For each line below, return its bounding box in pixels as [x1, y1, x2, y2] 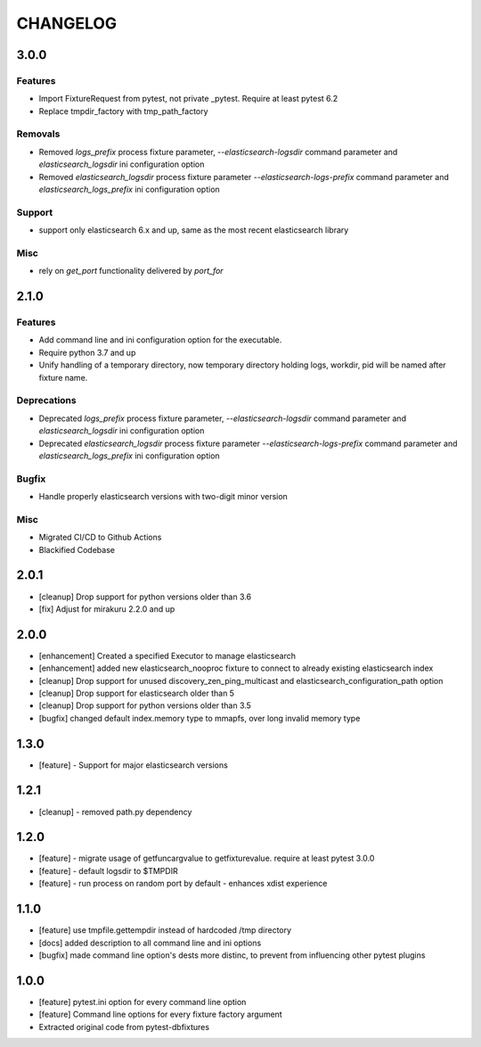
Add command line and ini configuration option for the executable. [38, 334, 282, 345]
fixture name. [38, 372, 88, 383]
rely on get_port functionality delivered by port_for [38, 266, 224, 276]
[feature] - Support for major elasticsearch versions [38, 759, 229, 771]
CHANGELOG [16, 13, 118, 33]
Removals [16, 128, 61, 140]
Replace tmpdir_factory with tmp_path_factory [38, 105, 208, 116]
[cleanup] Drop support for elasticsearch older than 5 [38, 688, 235, 698]
